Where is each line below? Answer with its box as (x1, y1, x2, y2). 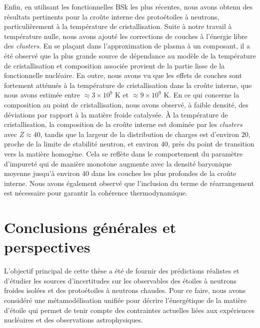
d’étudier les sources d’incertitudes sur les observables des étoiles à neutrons (4, 275, 236, 285)
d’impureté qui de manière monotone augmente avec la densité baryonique (4, 158, 232, 168)
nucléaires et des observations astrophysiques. (4, 314, 143, 325)
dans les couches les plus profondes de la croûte (91, 168, 236, 178)
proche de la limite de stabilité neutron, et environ (4, 138, 158, 149)
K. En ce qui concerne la (163, 89, 239, 100)
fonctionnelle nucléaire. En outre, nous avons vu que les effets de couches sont (4, 70, 242, 80)
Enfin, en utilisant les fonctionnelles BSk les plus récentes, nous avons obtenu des (4, 1, 252, 11)
